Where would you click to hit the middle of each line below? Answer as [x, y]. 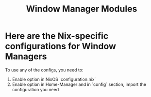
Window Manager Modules [82, 9]
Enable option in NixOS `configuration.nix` [54, 79]
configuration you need [35, 89]
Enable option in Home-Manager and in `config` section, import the [79, 84]
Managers [26, 57]
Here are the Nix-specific [57, 36]
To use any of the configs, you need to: [44, 70]
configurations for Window [61, 46]
